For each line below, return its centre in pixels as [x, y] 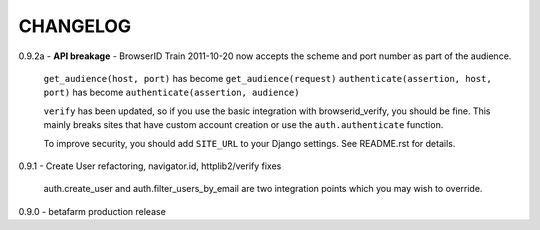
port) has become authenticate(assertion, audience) [171, 92]
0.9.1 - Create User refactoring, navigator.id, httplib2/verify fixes [150, 166]
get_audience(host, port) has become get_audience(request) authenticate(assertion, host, [267, 78]
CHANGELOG [75, 26]
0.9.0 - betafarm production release [92, 211]
